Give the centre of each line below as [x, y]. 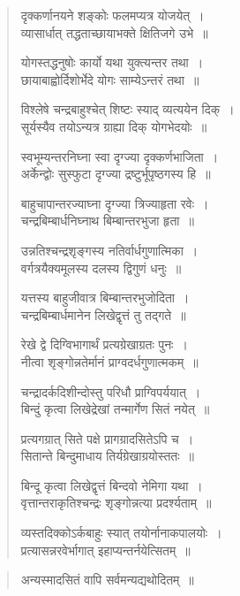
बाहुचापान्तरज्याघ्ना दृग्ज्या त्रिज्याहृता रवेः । [115, 203]
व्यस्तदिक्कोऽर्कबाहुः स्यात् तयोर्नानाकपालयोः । [121, 533]
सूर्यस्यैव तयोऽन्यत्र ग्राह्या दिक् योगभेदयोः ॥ [114, 126]
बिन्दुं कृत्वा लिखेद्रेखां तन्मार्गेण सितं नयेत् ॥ [115, 409]
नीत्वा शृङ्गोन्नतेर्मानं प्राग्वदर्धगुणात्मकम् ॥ [109, 361]
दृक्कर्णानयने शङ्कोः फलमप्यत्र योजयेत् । [112, 15]
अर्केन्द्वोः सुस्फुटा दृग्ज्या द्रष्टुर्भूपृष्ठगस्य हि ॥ [116, 174]
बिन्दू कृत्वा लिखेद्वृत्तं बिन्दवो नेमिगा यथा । [112, 485]
